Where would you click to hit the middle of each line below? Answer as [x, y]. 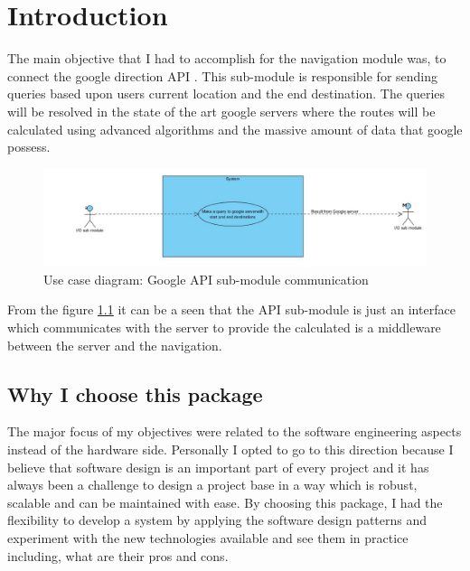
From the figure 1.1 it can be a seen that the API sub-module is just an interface [231, 309]
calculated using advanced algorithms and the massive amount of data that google [235, 129]
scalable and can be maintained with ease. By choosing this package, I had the [225, 502]
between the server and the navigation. [115, 345]
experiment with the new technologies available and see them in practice [208, 537]
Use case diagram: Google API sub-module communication [206, 279]
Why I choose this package [135, 393]
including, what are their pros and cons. [118, 555]
